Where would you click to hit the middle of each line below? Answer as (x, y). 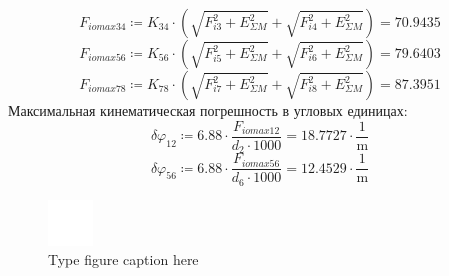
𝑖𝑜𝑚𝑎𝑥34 (107, 27)
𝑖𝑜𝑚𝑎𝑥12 (260, 131)
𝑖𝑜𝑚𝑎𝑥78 (107, 89)
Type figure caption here (123, 259)
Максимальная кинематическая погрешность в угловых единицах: (208, 110)
